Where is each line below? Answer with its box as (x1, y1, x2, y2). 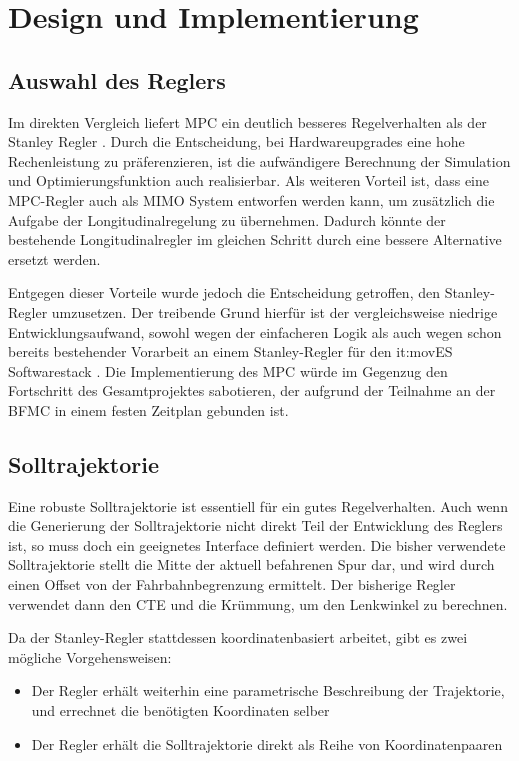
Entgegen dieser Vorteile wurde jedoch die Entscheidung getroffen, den (8, 282, 440, 303)
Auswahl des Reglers (8, 64, 226, 95)
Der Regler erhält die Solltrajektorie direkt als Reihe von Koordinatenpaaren (31, 733, 503, 754)
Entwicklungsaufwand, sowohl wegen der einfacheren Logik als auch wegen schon (8, 321, 502, 342)
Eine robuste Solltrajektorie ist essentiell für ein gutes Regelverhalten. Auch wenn (8, 495, 508, 516)
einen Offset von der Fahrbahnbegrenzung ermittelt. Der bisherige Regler (8, 574, 456, 595)
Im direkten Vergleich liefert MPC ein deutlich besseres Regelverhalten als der (8, 111, 487, 132)
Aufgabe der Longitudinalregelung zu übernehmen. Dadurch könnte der (8, 209, 446, 230)
